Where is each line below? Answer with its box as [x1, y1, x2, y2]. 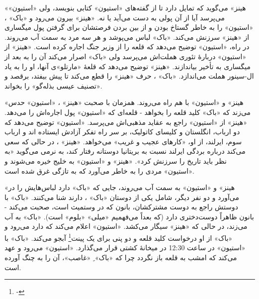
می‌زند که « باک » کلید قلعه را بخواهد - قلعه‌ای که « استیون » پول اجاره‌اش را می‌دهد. [4, 106, 251, 117]
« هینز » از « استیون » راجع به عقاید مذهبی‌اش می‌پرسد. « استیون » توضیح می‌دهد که [4, 116, 247, 127]
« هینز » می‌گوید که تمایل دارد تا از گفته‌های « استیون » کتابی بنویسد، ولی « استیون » [4, 2, 246, 12]
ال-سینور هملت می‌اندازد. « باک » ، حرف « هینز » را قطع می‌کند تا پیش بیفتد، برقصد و [4, 71, 254, 81]
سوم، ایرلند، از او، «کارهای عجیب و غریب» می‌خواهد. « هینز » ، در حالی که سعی [4, 136, 242, 146]
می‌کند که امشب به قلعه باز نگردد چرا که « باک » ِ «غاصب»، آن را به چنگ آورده [4, 252, 237, 262]
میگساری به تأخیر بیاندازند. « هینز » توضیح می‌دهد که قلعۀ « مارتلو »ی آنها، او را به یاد [4, 61, 251, 71]
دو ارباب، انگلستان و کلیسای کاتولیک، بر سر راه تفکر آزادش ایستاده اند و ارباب [4, 126, 240, 137]
